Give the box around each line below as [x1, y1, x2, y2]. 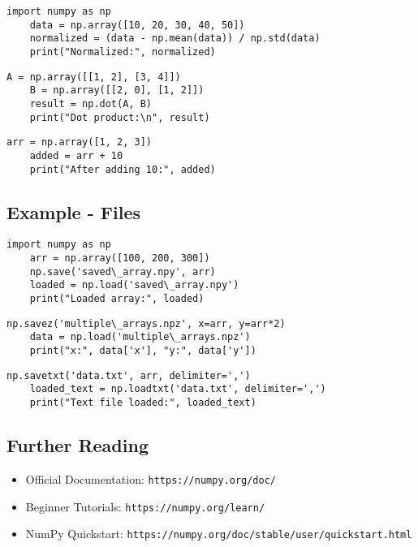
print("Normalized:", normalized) [29, 45, 216, 58]
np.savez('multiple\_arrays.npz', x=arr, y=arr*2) [6, 317, 286, 329]
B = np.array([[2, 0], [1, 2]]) [29, 84, 205, 97]
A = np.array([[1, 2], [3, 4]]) [6, 71, 181, 83]
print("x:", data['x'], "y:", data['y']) [29, 345, 256, 357]
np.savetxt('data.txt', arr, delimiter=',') [6, 369, 251, 381]
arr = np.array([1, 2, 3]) [6, 136, 152, 149]
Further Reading [6, 433, 149, 458]
